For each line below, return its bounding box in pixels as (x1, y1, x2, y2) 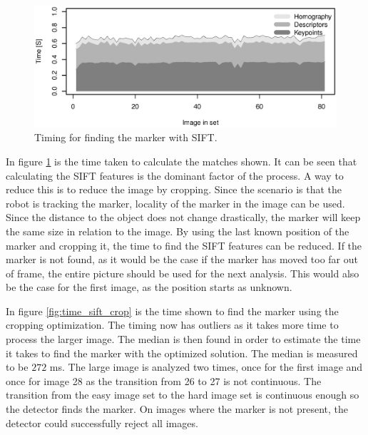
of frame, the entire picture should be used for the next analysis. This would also (6, 265, 359, 280)
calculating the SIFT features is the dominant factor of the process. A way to (6, 168, 344, 183)
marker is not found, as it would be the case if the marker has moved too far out (6, 252, 358, 267)
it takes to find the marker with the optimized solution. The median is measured (6, 345, 358, 360)
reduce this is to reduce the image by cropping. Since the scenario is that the (6, 182, 342, 197)
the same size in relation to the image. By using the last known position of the (6, 223, 349, 238)
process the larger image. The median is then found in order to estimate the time (6, 332, 361, 347)
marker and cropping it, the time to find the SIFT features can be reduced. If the (6, 237, 362, 252)
